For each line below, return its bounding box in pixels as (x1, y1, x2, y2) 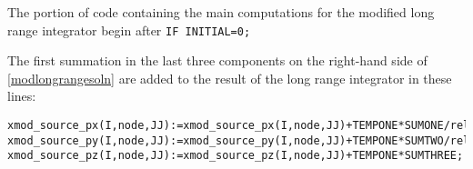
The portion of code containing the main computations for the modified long (7, 3, 435, 21)
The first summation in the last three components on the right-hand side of (7, 51, 428, 70)
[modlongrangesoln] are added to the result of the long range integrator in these (7, 68, 452, 87)
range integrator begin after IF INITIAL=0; (7, 20, 251, 39)
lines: (7, 86, 36, 105)
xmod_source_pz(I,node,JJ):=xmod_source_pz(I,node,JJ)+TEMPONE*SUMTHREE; (7, 149, 464, 163)
